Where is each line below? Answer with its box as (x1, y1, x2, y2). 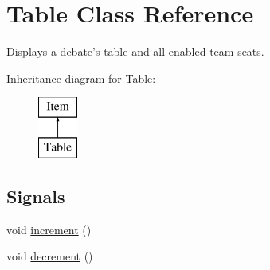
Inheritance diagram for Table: (6, 69, 156, 86)
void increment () (6, 221, 92, 237)
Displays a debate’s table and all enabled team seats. (6, 43, 264, 60)
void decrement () (6, 248, 93, 264)
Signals (6, 183, 65, 208)
